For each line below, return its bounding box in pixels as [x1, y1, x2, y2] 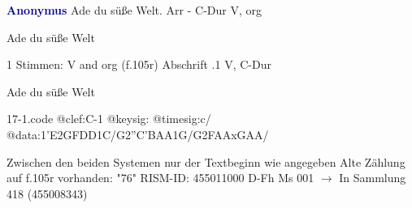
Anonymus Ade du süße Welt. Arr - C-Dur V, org [7, 2, 262, 18]
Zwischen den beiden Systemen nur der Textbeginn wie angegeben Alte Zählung [7, 153, 405, 170]
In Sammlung [339, 169, 406, 186]
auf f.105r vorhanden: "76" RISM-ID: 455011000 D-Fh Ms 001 [7, 169, 314, 186]
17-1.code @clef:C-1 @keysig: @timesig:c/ [7, 110, 211, 127]
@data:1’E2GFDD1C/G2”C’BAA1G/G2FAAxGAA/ [7, 125, 269, 142]
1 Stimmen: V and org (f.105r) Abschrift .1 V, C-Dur [7, 56, 271, 73]
